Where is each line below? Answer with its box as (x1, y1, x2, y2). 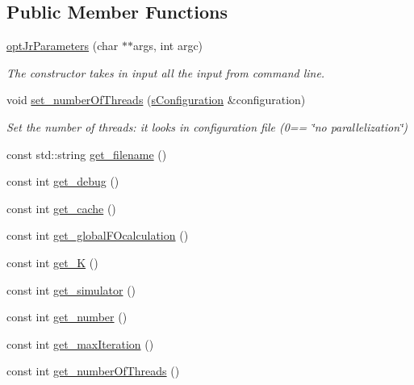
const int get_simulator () (6, 281, 136, 298)
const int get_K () (6, 253, 98, 270)
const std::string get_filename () (6, 145, 167, 162)
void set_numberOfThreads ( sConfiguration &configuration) (6, 91, 306, 108)
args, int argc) (132, 37, 203, 54)
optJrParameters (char (6, 37, 119, 54)
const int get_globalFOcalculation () (6, 227, 189, 244)
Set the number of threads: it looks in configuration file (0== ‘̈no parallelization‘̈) (6, 118, 408, 135)
